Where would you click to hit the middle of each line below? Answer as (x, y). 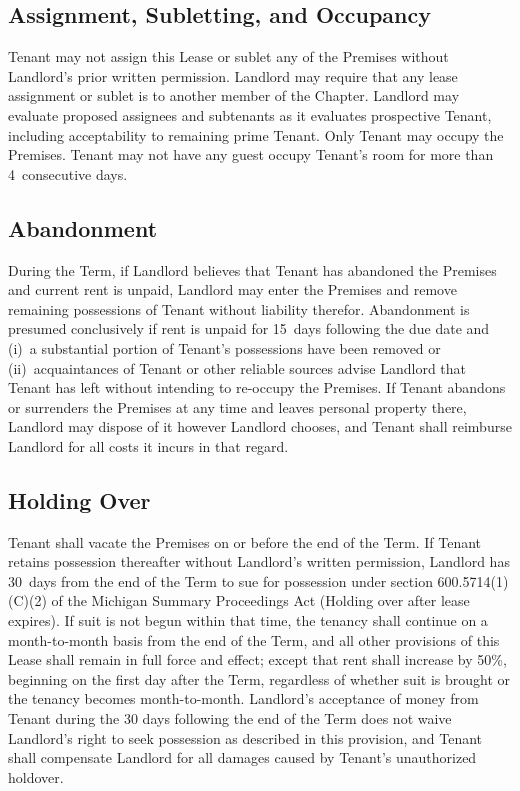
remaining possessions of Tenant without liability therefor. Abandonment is (239, 308)
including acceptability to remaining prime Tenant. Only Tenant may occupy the (256, 134)
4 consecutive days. (68, 173)
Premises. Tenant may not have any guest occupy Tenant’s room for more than (251, 154)
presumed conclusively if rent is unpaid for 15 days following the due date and (249, 328)
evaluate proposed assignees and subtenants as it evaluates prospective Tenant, (250, 114)
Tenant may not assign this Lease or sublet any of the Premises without (228, 56)
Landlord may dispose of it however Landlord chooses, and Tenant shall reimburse (260, 426)
